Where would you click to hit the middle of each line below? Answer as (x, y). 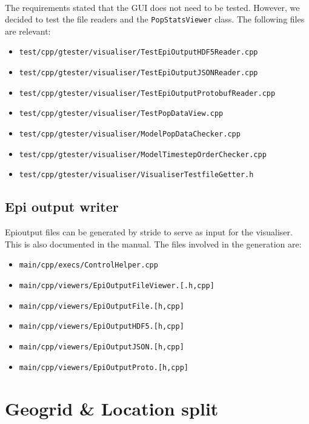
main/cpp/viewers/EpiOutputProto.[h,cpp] (104, 367)
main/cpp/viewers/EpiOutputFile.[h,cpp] (101, 306)
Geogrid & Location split (112, 408)
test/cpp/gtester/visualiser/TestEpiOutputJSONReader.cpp (138, 73)
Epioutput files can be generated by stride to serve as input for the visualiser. (149, 232)
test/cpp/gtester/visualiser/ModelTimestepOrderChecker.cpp (143, 154)
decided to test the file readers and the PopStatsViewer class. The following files (155, 19)
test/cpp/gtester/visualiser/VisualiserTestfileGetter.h (136, 175)
